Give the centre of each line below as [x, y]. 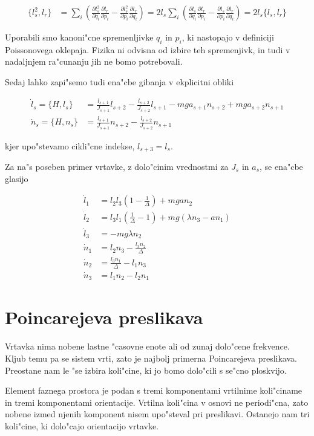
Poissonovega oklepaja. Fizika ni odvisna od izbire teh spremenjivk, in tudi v [148, 49]
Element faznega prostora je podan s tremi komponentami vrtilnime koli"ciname [154, 390]
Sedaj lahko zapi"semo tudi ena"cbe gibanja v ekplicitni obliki [119, 82]
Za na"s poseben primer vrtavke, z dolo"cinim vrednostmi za [117, 167]
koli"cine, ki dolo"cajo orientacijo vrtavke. [82, 425]
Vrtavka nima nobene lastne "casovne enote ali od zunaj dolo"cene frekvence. [147, 346]
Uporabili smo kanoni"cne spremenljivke [79, 37]
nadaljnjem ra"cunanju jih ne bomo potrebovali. [94, 61]
